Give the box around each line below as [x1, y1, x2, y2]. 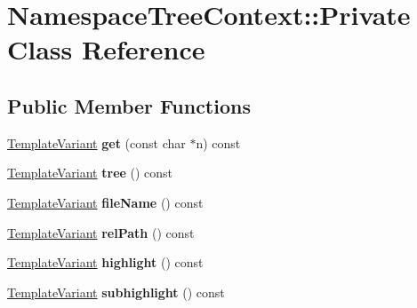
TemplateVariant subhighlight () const [7, 282, 225, 301]
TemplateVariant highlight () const [7, 253, 204, 272]
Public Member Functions [7, 91, 251, 119]
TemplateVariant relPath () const [7, 223, 195, 241]
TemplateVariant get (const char [7, 133, 186, 152]
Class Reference [7, 31, 205, 67]
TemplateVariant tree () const [7, 163, 173, 182]
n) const [196, 133, 241, 152]
